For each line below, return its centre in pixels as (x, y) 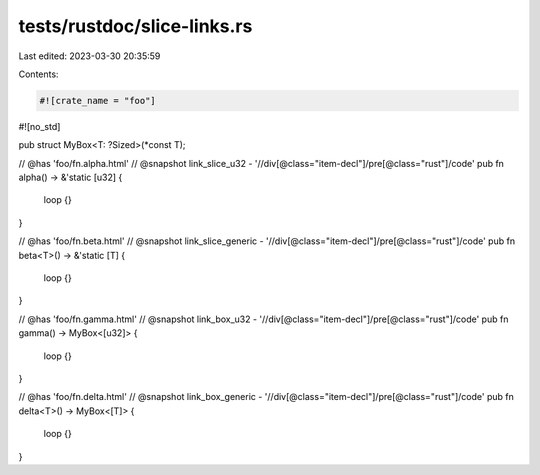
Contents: (38, 74)
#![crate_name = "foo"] (98, 100)
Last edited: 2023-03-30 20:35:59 (89, 56)
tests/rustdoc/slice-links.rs (135, 26)
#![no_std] (39, 126)
